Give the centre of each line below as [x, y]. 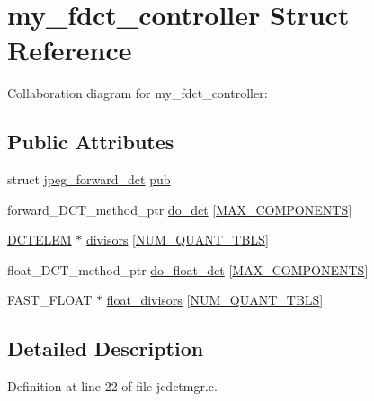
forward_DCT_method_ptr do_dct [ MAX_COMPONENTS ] [180, 209]
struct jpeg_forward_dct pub [89, 179]
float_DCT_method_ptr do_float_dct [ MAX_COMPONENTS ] [188, 269]
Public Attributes [91, 142]
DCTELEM [40, 240]
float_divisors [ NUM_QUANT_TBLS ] [215, 300]
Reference [70, 50]
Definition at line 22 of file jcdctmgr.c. [112, 386]
